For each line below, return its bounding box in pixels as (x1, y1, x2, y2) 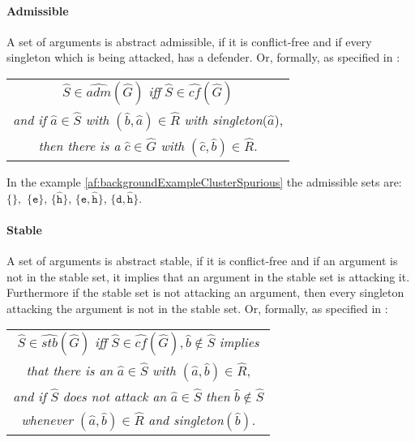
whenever (21, 410, 74, 430)
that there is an (26, 361, 113, 380)
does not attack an (62, 387, 167, 406)
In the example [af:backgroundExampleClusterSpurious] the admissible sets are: (6, 173, 402, 190)
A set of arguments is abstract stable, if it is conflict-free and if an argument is (6, 251, 398, 268)
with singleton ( (184, 109, 267, 129)
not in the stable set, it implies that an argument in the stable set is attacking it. (6, 268, 410, 285)
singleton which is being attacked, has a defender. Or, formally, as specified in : (6, 49, 400, 66)
